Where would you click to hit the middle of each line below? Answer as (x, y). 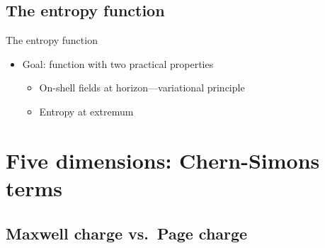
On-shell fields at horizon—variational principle (142, 88)
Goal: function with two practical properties (118, 63)
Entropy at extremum (86, 111)
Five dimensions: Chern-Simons (163, 160)
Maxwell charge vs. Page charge (127, 233)
